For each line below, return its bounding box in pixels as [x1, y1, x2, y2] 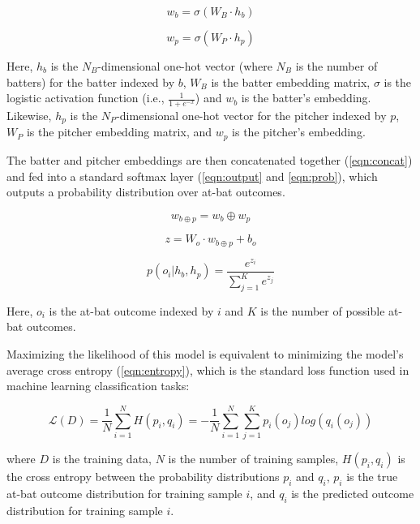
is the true [346, 467, 398, 484]
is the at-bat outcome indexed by [49, 302, 214, 319]
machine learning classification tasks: [6, 377, 190, 394]
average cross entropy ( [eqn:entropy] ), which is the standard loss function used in [6, 361, 409, 378]
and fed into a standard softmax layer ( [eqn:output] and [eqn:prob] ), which [6, 167, 378, 184]
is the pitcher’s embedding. [232, 123, 366, 140]
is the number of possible [260, 302, 385, 319]
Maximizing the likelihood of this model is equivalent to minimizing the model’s [6, 346, 404, 363]
